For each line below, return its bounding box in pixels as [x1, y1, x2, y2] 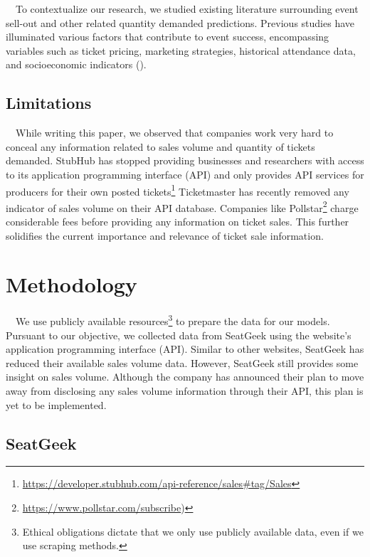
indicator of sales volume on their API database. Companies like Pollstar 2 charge [6, 198, 359, 215]
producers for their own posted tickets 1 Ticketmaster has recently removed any [6, 181, 349, 198]
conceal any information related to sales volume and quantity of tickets [6, 139, 315, 154]
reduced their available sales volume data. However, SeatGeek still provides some [6, 355, 359, 370]
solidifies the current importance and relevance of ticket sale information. [6, 228, 324, 243]
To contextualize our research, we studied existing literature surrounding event [15, 1, 359, 16]
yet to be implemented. [6, 397, 107, 412]
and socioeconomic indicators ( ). [6, 57, 147, 72]
